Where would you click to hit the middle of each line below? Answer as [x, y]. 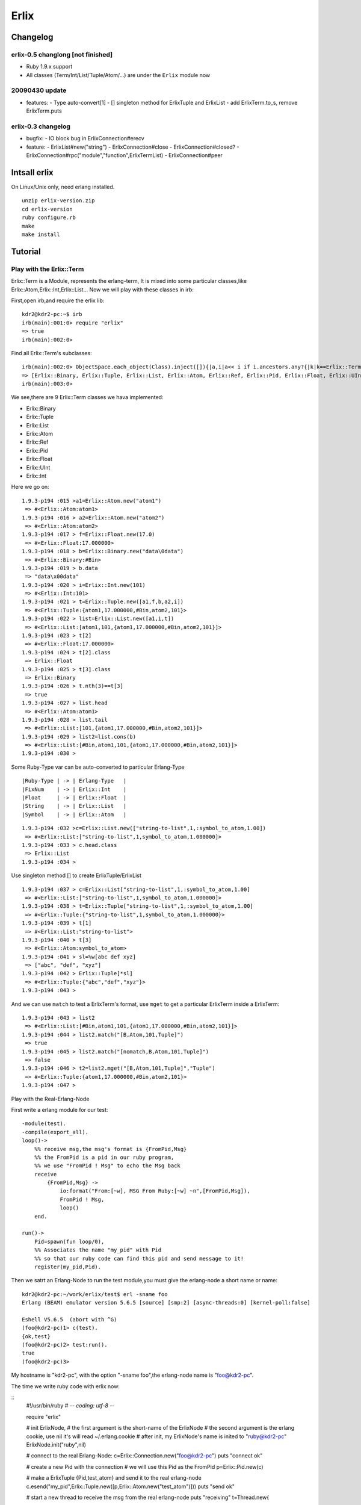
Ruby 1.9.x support [49, 67]
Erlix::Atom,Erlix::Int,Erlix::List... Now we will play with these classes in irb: [102, 290]
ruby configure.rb [49, 218]
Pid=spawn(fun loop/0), [69, 1241]
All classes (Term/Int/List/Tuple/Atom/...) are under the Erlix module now [118, 75]
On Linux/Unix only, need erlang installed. [63, 187]
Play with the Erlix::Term [48, 269]
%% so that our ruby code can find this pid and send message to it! [139, 1258]
